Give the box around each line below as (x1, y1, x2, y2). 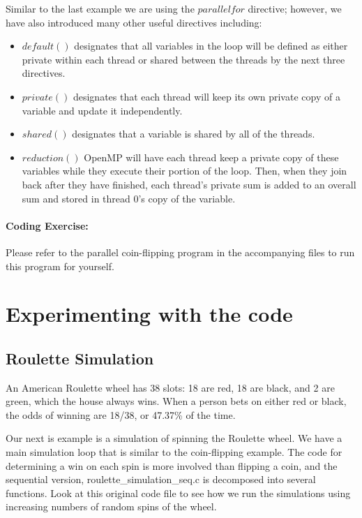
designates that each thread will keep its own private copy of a (73, 89, 340, 103)
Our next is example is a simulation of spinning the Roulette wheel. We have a (6, 431, 342, 445)
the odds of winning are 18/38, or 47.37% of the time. (6, 407, 236, 422)
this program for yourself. (6, 258, 114, 273)
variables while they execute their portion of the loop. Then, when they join (22, 163, 347, 178)
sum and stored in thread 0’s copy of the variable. (22, 191, 236, 205)
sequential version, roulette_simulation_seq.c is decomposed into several (6, 472, 316, 487)
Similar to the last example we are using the (6, 1, 195, 15)
